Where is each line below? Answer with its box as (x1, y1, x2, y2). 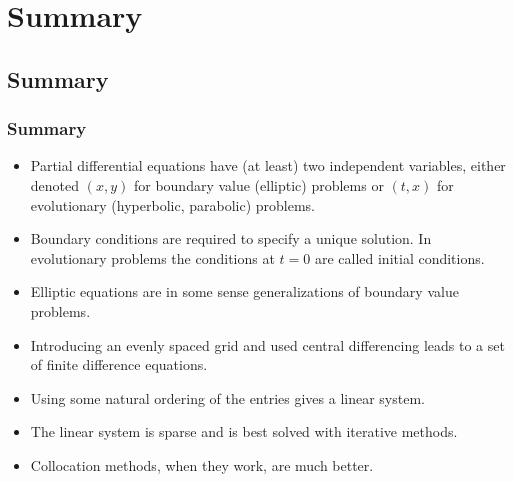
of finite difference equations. (30, 354, 208, 375)
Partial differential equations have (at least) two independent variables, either (30, 155, 506, 176)
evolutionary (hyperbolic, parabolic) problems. (30, 194, 315, 215)
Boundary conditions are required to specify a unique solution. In (30, 228, 432, 249)
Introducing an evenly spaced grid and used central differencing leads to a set (30, 334, 505, 355)
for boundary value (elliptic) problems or (133, 174, 384, 195)
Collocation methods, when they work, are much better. (30, 454, 374, 475)
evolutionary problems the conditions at (30, 247, 275, 268)
